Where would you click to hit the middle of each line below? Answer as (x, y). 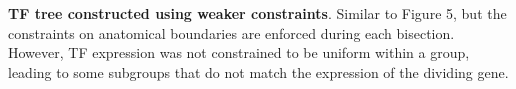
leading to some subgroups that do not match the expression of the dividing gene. (258, 71)
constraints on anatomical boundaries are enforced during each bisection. (231, 32)
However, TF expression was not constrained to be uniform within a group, (239, 52)
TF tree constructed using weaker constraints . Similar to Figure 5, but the (257, 13)
